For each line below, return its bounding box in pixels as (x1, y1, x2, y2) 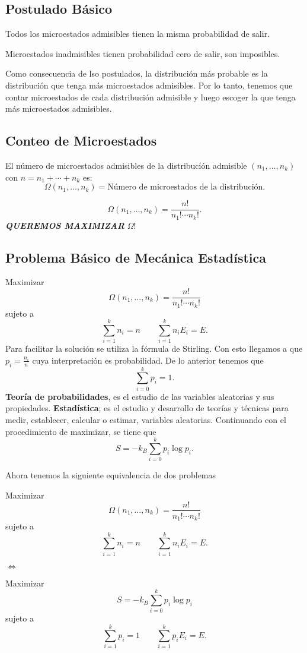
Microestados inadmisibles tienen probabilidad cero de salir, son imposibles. (5, 47, 280, 59)
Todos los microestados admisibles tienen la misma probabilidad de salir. (5, 27, 270, 40)
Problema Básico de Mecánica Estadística (5, 248, 266, 266)
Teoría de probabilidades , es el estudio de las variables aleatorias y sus (5, 390, 274, 402)
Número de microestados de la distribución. (107, 183, 266, 192)
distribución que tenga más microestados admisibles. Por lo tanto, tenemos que (5, 78, 293, 91)
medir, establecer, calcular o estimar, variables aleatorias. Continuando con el (5, 414, 286, 425)
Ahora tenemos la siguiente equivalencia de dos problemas (5, 469, 216, 481)
